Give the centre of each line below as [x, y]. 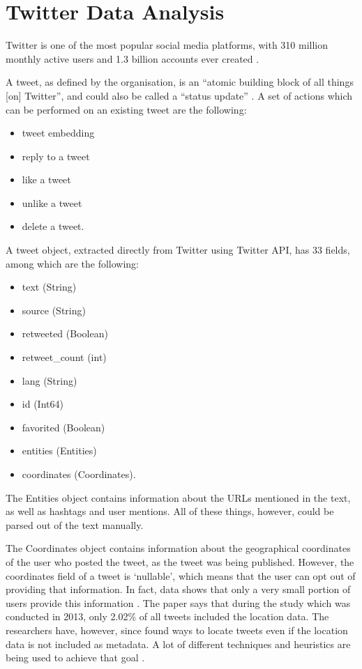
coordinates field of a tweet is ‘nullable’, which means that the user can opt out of [181, 575]
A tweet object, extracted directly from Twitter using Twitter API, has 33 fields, [178, 250]
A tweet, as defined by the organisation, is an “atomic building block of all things [180, 82]
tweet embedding [58, 133]
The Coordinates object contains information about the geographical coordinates [178, 548]
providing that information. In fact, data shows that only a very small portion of [178, 589]
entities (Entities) [59, 451]
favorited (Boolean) [63, 427]
